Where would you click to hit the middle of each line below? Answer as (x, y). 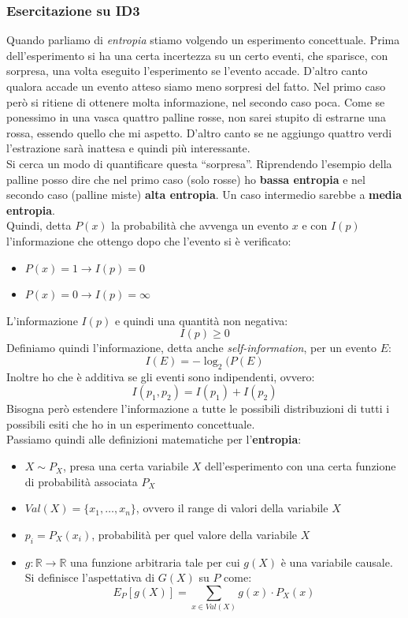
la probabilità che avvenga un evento (200, 225)
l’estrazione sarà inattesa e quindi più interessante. (128, 148)
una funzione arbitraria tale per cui (155, 562)
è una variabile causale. (337, 562)
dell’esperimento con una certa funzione (300, 466)
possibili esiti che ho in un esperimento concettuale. (131, 423)
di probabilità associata (81, 481)
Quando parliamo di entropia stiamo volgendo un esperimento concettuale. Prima (203, 40)
